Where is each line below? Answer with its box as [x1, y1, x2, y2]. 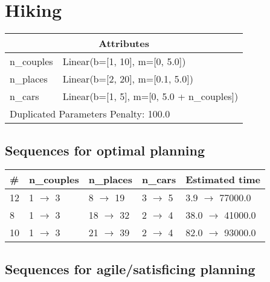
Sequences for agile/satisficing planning [5, 259, 256, 278]
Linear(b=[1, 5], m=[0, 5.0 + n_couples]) [62, 89, 239, 104]
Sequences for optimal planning [5, 140, 205, 159]
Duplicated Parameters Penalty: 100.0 [10, 107, 170, 121]
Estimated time [185, 172, 261, 187]
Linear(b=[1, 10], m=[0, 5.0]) [62, 54, 186, 69]
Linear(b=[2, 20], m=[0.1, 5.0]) [62, 72, 193, 86]
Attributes [98, 36, 149, 51]
